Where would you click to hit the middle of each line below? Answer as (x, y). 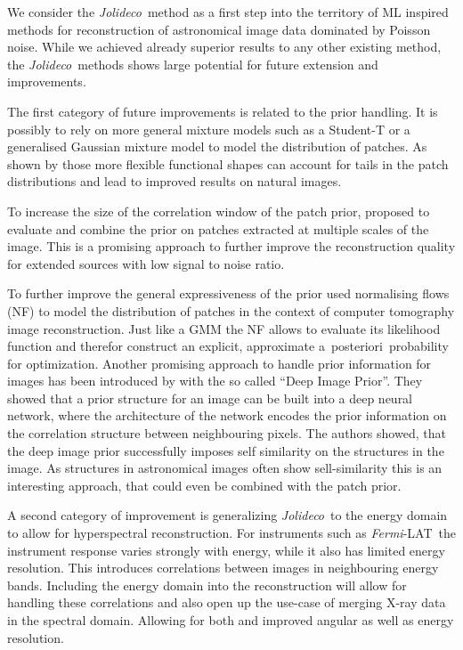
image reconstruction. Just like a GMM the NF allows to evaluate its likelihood (224, 328)
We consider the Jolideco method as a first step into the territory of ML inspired (228, 12)
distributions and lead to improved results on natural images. (175, 181)
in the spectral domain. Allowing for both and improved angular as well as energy (231, 620)
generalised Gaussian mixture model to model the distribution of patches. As (217, 146)
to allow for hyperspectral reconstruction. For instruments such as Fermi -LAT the (231, 533)
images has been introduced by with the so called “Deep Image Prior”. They (215, 381)
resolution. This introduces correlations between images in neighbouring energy (223, 568)
